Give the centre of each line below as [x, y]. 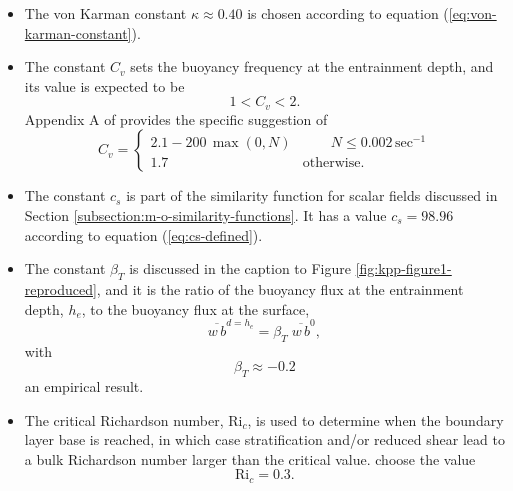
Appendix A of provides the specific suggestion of [176, 118]
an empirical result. [84, 386]
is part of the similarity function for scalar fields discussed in [312, 195]
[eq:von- [472, 13]
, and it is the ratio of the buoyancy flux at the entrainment [280, 289]
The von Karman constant [105, 13]
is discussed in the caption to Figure [240, 268]
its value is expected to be [104, 85]
